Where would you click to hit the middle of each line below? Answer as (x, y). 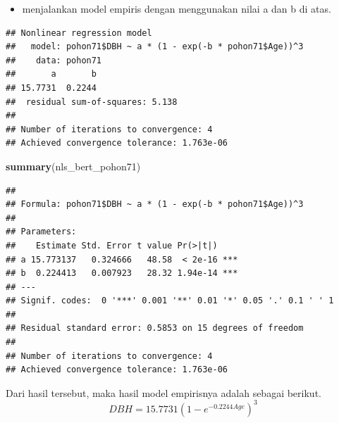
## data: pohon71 (54, 60)
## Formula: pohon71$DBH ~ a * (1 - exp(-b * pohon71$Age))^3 (155, 204)
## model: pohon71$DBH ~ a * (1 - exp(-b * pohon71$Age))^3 (155, 47)
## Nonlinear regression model (79, 33)
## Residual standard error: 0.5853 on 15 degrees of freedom (155, 328)
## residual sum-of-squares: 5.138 (92, 102)
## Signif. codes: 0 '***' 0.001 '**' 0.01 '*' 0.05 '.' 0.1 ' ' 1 (170, 301)
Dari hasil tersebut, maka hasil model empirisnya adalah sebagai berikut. (164, 392)
